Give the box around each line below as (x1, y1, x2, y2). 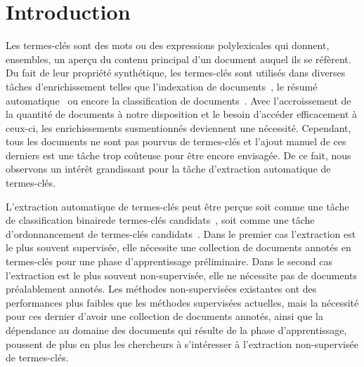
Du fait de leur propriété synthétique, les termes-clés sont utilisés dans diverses (6, 65, 346, 80)
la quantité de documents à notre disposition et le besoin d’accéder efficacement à (6, 107, 358, 121)
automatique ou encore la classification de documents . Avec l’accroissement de (6, 93, 351, 107)
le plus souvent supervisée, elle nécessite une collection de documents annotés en (6, 240, 351, 255)
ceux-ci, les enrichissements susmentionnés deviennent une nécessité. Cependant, (6, 120, 351, 135)
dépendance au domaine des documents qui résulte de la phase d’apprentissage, (6, 323, 347, 337)
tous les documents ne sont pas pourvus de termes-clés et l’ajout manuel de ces (6, 134, 346, 149)
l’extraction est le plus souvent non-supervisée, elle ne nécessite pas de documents (6, 267, 358, 282)
